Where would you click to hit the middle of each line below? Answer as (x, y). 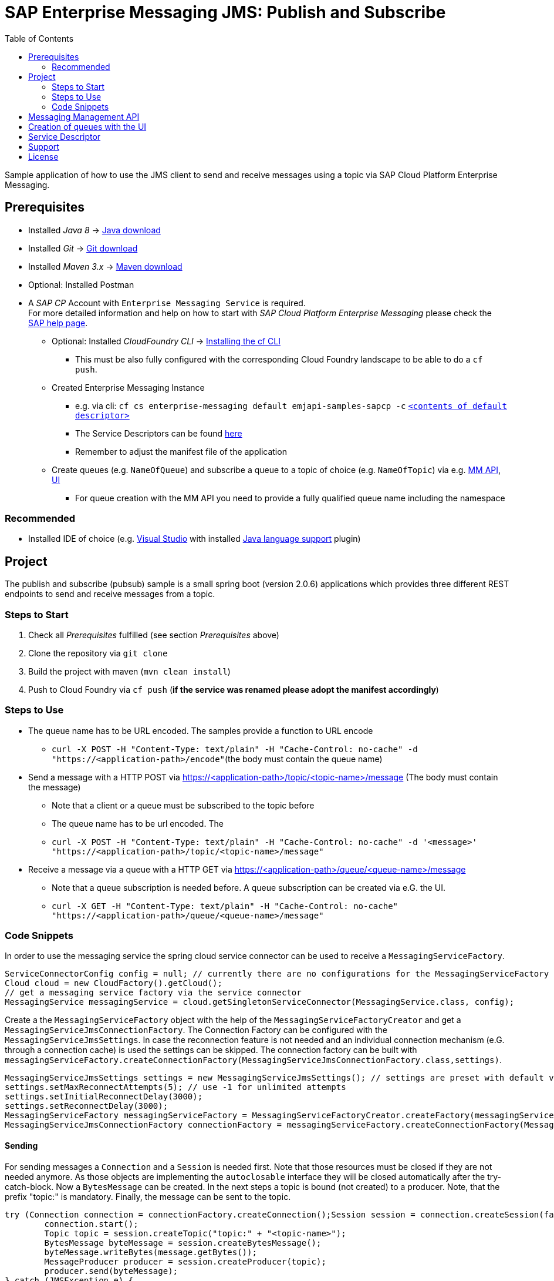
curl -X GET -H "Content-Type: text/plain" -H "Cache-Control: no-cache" (225, 906)
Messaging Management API (84, 116)
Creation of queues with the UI (87, 126)
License (43, 156)
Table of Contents (39, 38)
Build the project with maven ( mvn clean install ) (129, 671)
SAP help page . (58, 323)
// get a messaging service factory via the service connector (153, 993)
